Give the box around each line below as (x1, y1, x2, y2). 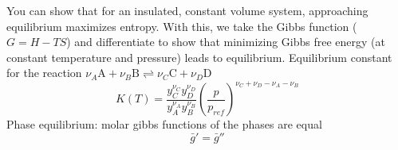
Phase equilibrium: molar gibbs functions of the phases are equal (6, 116, 322, 133)
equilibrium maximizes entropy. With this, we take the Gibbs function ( (6, 17, 357, 34)
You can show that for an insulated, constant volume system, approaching (6, 2, 368, 18)
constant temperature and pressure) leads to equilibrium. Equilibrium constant (6, 48, 392, 65)
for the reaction (6, 64, 82, 81)
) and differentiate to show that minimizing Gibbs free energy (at (66, 33, 385, 50)
